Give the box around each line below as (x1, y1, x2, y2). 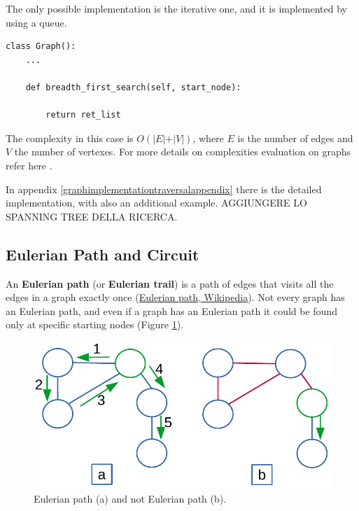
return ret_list (45, 110, 121, 120)
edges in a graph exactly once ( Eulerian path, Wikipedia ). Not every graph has (6, 290, 345, 304)
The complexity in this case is (6, 130, 134, 145)
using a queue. (6, 15, 67, 29)
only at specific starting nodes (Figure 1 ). (6, 317, 184, 332)
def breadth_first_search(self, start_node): (25, 82, 241, 92)
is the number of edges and (237, 130, 353, 145)
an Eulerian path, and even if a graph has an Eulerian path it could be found (6, 303, 337, 318)
